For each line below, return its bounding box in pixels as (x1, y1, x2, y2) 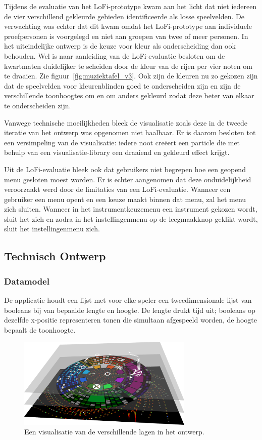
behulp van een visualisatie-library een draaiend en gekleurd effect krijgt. (4, 147, 230, 157)
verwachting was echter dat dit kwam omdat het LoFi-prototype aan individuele (4, 21, 252, 31)
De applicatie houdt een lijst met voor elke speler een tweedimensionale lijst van (4, 295, 252, 305)
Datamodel (4, 274, 49, 287)
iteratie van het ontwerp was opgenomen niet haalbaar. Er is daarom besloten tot (4, 127, 256, 138)
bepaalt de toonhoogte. (4, 324, 76, 335)
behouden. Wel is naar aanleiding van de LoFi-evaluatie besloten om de (4, 50, 225, 61)
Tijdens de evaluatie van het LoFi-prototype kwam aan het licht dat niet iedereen (4, 1, 257, 11)
